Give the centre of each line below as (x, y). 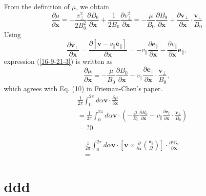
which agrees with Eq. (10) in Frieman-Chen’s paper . (83, 88)
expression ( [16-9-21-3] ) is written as (58, 61)
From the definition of (37, 6)
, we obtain (93, 6)
